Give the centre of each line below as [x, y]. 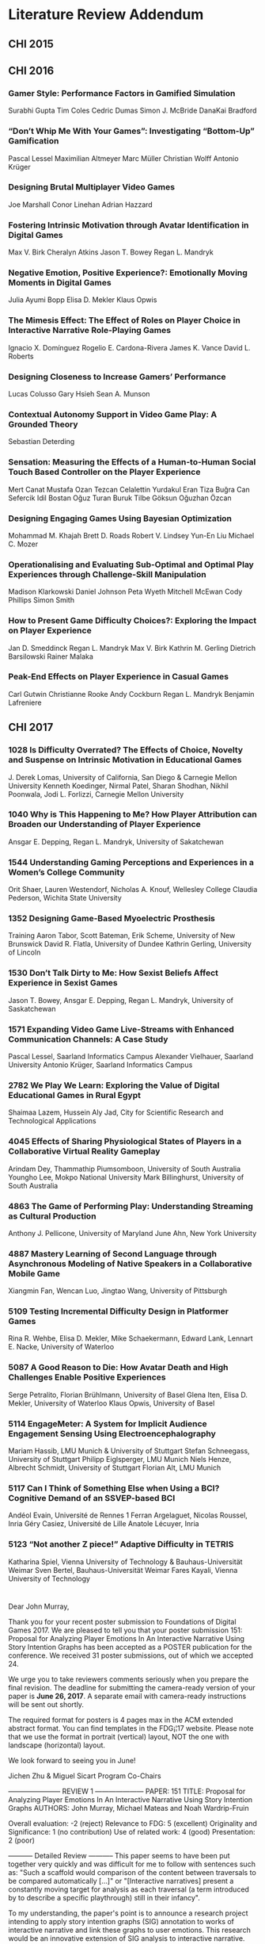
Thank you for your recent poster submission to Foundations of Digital [122, 1621]
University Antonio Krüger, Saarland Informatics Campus [100, 1065]
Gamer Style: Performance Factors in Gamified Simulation [122, 93]
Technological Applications [52, 1121]
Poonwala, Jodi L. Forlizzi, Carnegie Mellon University [96, 794]
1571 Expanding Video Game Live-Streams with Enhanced [121, 1029]
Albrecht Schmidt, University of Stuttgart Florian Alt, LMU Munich [115, 1468]
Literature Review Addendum [106, 15]
